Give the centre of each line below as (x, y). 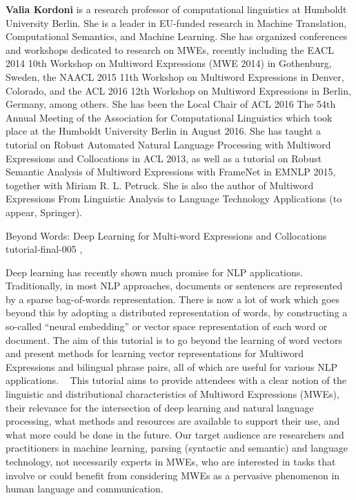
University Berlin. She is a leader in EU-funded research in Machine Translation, (176, 22)
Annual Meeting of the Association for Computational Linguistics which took (169, 117)
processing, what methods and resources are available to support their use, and (173, 421)
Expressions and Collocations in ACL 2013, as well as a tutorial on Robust (164, 158)
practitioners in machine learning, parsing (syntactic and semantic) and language (177, 448)
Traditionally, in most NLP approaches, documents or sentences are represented (174, 286)
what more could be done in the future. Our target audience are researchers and (175, 434)
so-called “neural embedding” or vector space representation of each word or (167, 326)
